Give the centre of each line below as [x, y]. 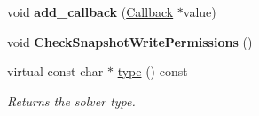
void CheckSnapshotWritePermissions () [130, 41]
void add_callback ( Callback [90, 12]
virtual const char [55, 71]
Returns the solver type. [71, 101]
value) [200, 12]
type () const [153, 71]
